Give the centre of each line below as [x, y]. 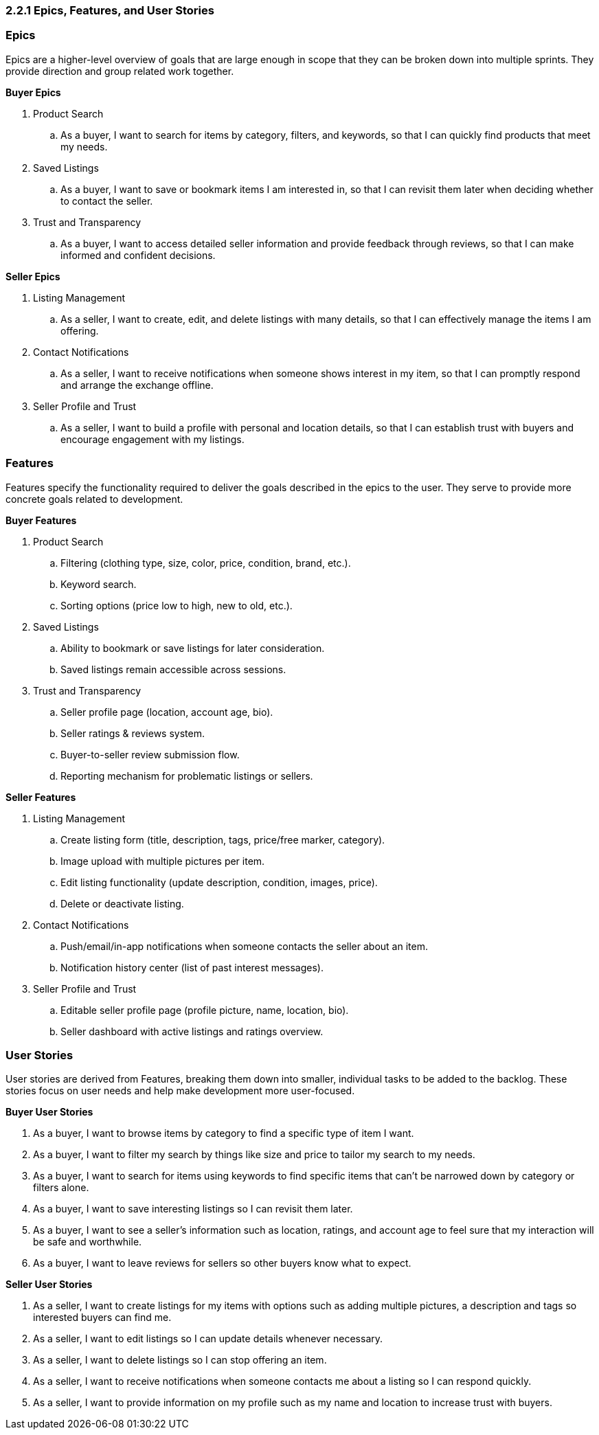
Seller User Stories [49, 1285]
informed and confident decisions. [138, 255]
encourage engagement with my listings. [152, 439]
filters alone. [61, 1188]
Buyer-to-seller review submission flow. [150, 754]
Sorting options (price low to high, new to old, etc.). [177, 605]
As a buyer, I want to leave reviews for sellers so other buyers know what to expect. [222, 1263]
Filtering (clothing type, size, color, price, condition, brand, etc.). [206, 563]
